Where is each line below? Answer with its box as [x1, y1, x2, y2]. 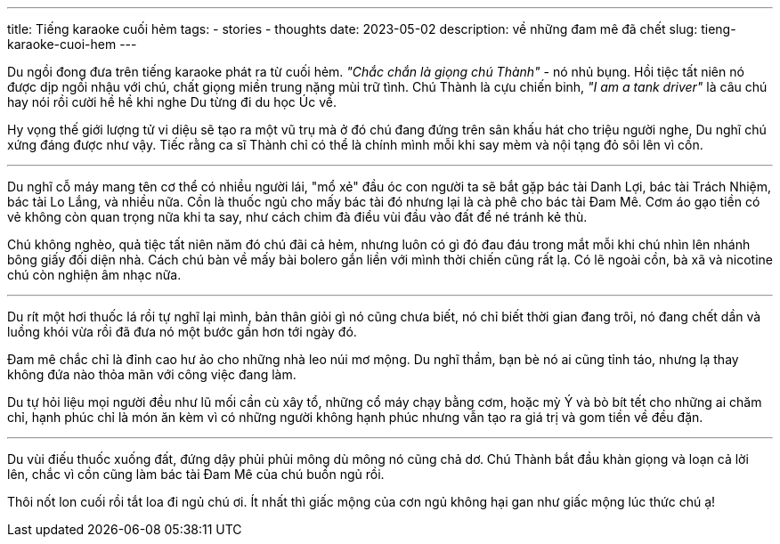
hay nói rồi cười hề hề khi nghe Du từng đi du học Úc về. [7, 94, 337, 110]
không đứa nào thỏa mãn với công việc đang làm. [7, 367, 297, 382]
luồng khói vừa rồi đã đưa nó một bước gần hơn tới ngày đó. [7, 324, 357, 339]
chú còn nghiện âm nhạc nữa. [7, 267, 182, 282]
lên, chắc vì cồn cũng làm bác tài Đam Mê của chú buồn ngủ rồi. [7, 467, 385, 482]
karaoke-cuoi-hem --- [7, 37, 137, 52]
